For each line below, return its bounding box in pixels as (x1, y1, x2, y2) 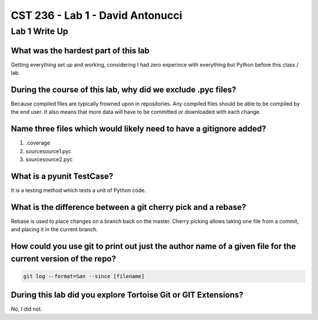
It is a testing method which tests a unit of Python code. (11, 187, 147, 194)
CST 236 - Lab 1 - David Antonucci (11, 9, 183, 22)
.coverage (25, 139, 50, 147)
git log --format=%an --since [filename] (23, 273, 145, 279)
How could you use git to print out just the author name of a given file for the (11, 242, 296, 252)
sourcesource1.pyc (25, 147, 72, 154)
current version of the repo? (11, 253, 116, 263)
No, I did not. (11, 305, 42, 312)
